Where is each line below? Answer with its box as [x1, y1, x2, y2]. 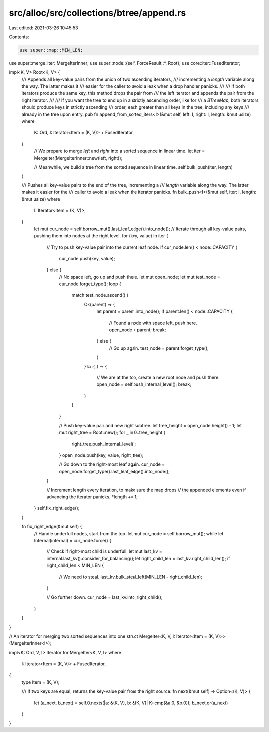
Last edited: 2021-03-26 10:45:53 [9, 25, 78, 31]
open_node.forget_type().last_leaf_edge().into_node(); [59, 468, 170, 474]
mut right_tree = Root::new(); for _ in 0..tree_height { [59, 429, 166, 436]
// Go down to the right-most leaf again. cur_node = [59, 461, 165, 467]
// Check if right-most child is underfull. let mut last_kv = [46, 549, 163, 554]
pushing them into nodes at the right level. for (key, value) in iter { [34, 233, 169, 239]
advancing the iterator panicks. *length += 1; [46, 494, 138, 500]
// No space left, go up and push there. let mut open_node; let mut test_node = [59, 274, 220, 280]
